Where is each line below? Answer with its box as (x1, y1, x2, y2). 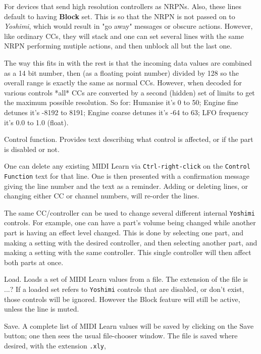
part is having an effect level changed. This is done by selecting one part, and (4, 227, 244, 238)
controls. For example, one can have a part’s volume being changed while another (4, 217, 256, 228)
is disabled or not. (4, 143, 60, 154)
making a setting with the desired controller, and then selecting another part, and (4, 237, 257, 247)
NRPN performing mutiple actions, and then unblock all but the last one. (4, 40, 232, 51)
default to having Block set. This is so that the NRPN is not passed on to (4, 11, 235, 21)
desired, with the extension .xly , (4, 340, 106, 351)
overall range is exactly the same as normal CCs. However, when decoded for (4, 77, 242, 88)
